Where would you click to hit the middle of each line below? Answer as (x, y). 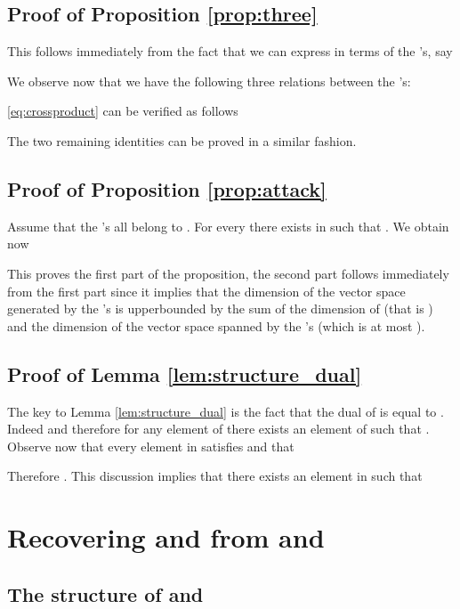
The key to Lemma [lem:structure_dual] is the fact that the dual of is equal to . (226, 411)
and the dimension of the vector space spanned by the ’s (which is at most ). (216, 325)
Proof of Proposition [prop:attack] (167, 188)
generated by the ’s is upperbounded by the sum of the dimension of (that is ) (220, 309)
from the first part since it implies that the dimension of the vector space (206, 291)
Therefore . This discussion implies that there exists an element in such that (215, 476)
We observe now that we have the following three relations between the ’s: (209, 81)
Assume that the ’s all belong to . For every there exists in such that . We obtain (228, 226)
